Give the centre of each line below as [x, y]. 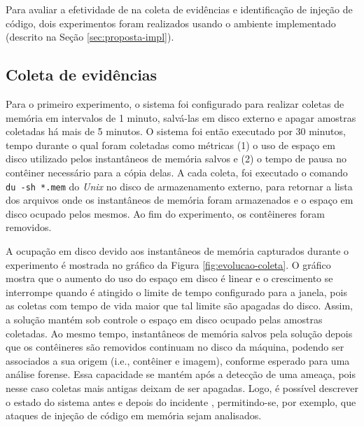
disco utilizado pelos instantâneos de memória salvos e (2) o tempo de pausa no [176, 159]
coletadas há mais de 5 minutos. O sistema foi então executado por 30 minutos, [176, 131]
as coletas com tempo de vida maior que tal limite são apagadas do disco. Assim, [179, 306]
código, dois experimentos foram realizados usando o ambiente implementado [171, 23]
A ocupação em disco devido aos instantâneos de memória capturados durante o [177, 250]
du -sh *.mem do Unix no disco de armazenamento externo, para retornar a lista [179, 186]
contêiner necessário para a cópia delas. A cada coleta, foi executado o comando [177, 172]
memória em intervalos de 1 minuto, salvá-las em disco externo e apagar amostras [181, 117]
